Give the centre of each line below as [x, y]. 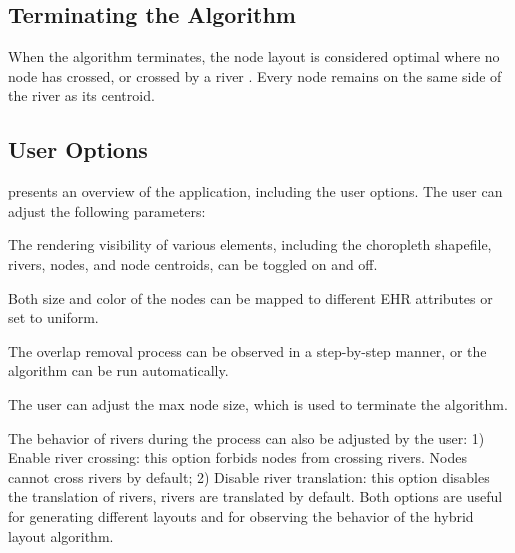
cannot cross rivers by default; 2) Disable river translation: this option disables [249, 476]
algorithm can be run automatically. [118, 370]
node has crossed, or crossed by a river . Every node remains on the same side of [255, 75]
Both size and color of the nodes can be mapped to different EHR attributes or [250, 297]
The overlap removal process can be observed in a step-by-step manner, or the [247, 350]
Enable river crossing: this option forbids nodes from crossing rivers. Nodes [237, 457]
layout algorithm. [61, 535]
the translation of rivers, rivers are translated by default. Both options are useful [255, 496]
